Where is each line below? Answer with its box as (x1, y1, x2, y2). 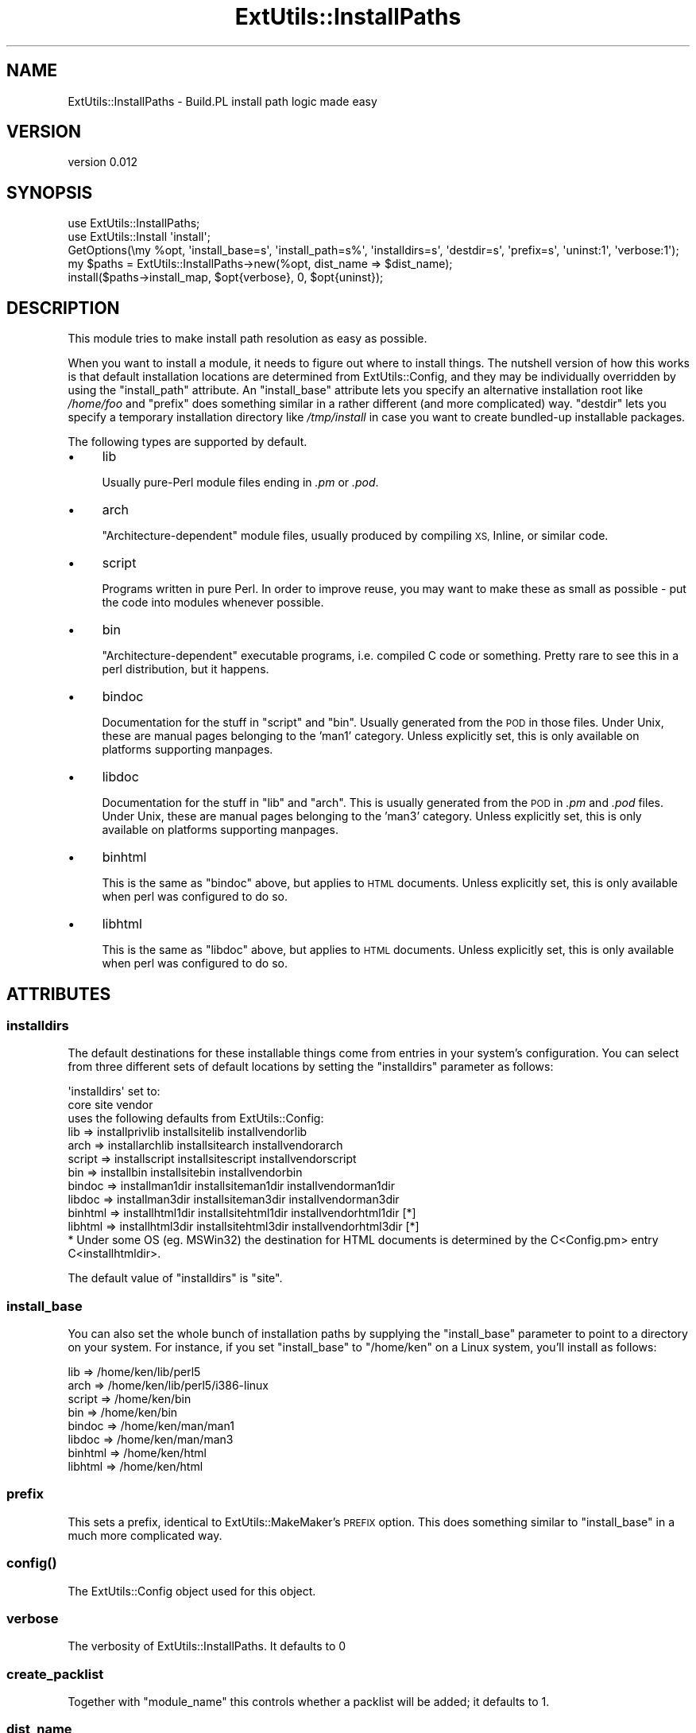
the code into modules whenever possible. (102, 595, 324, 610)
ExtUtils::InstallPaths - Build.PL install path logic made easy (68, 94, 377, 108)
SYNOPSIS (6, 182, 93, 203)
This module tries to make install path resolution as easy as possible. (68, 331, 427, 346)
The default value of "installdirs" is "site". (68, 1271, 283, 1285)
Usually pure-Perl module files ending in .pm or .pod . (102, 475, 379, 490)
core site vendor (68, 1098, 153, 1112)
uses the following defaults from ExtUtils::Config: (68, 1111, 324, 1126)
